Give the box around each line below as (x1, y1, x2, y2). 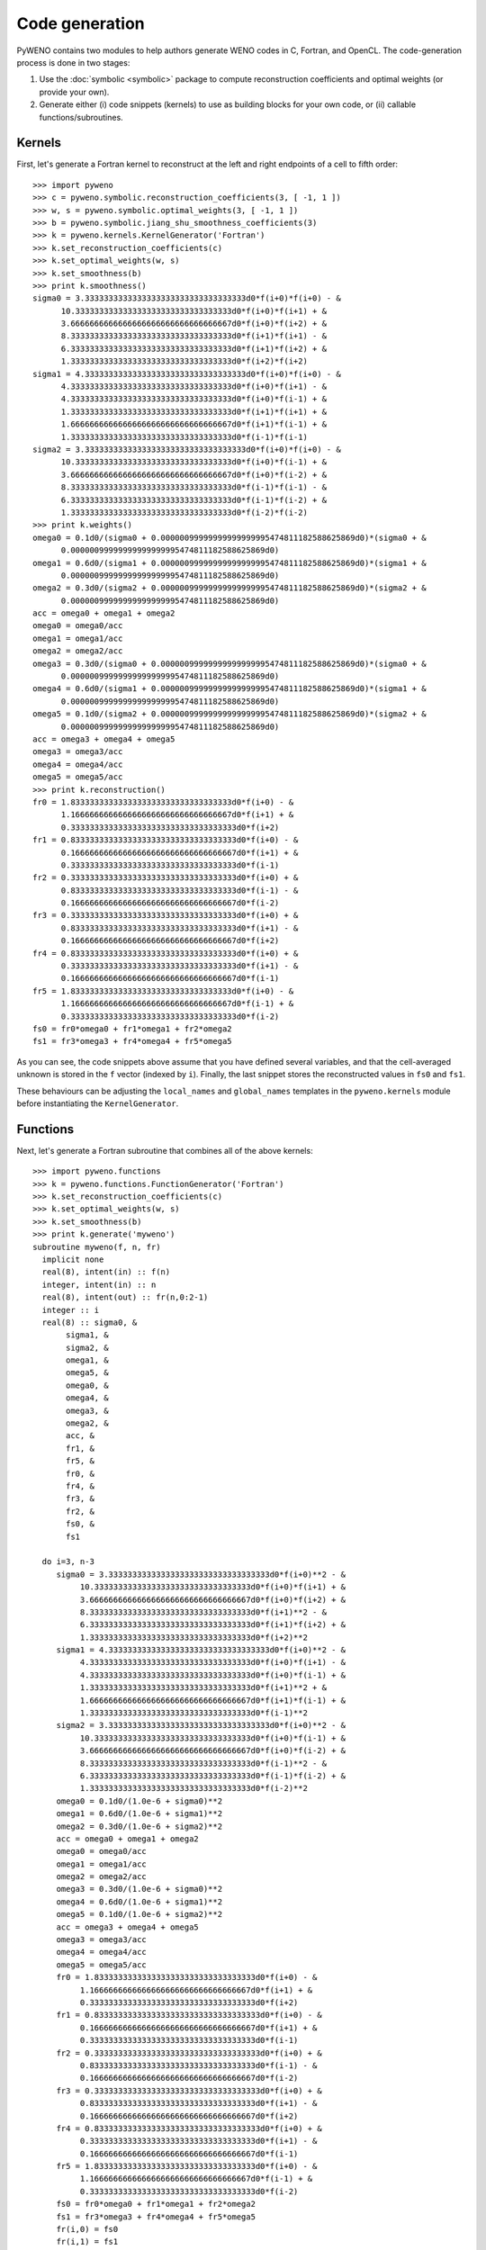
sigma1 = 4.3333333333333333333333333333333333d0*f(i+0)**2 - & (56, 1645, 346, 1655)
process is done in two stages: (16, 57, 130, 67)
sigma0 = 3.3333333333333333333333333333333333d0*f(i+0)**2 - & (56, 1569, 346, 1579)
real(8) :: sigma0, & (41, 1317, 138, 1327)
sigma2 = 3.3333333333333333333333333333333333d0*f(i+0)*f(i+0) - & (32, 445, 341, 454)
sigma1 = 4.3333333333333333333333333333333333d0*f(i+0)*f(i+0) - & (32, 369, 341, 379)
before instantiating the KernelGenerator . (16, 1098, 179, 1109)
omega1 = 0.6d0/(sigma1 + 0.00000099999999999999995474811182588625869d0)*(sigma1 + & (32, 558, 427, 568)
